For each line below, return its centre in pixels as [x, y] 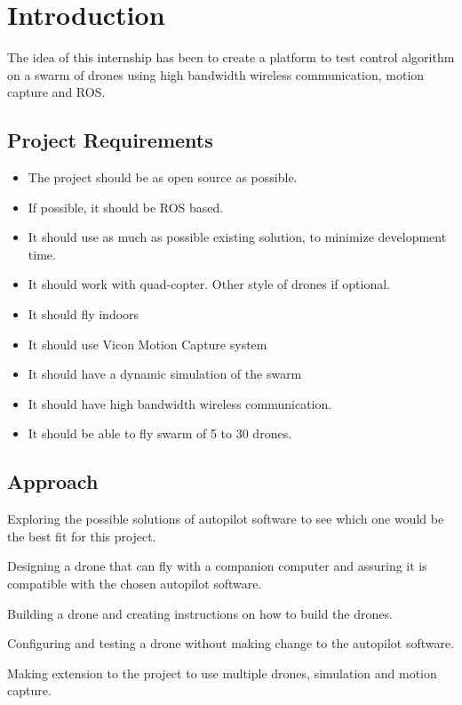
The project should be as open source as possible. [163, 177]
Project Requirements [110, 140]
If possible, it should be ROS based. [126, 207]
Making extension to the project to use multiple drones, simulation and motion [222, 673]
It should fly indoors [84, 314]
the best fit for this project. [82, 536]
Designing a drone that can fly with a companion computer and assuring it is [217, 566]
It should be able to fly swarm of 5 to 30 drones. [160, 433]
